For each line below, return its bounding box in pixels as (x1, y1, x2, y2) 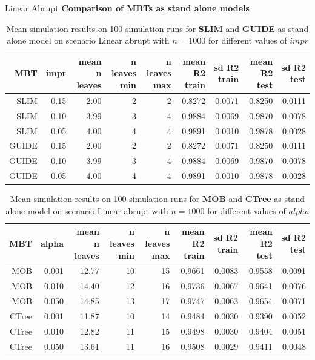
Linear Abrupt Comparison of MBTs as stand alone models (5, 2, 250, 14)
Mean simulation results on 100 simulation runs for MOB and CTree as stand (10, 192, 305, 205)
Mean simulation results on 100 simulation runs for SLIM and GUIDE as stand (6, 22, 309, 34)
